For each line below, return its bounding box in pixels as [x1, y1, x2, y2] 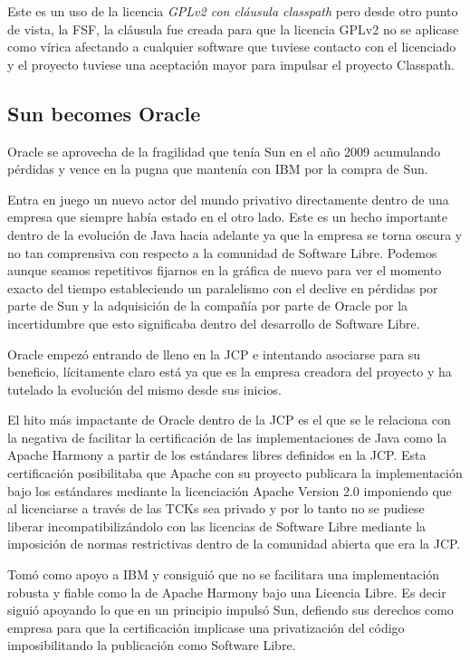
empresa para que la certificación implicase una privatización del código [7, 617, 405, 636]
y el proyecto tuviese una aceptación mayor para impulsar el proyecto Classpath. [7, 54, 455, 73]
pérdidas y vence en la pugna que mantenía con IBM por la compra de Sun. [7, 159, 428, 178]
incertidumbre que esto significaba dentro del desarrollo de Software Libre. [7, 313, 420, 332]
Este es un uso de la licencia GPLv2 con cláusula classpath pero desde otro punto [7, 2, 458, 20]
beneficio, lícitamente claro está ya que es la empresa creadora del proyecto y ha [7, 362, 452, 381]
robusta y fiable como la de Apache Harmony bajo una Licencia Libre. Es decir [7, 582, 446, 601]
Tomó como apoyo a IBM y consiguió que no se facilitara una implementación [7, 565, 440, 584]
